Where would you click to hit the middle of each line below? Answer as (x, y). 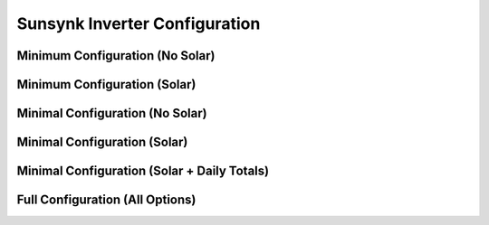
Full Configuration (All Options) (106, 200)
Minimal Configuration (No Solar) (112, 113)
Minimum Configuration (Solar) (106, 84)
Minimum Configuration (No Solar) (116, 56)
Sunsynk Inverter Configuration (139, 23)
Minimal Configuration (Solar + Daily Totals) (143, 171)
